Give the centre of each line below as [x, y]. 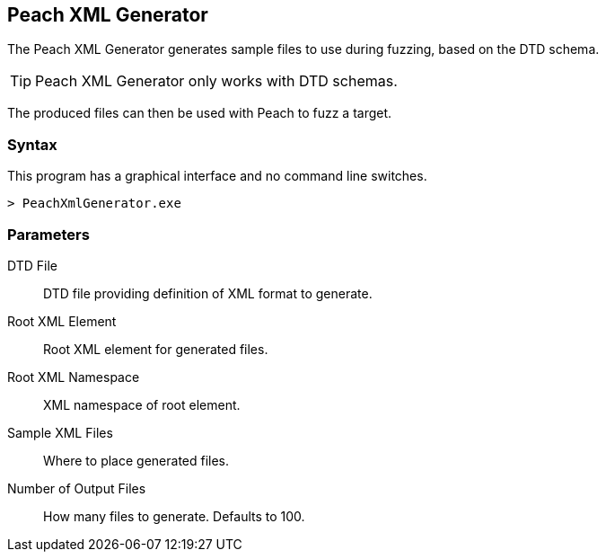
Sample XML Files [60, 432]
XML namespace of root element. [142, 404]
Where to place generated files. [136, 460]
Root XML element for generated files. [156, 349]
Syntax [32, 144]
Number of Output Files [77, 488]
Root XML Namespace [74, 377]
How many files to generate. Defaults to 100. [174, 516]
